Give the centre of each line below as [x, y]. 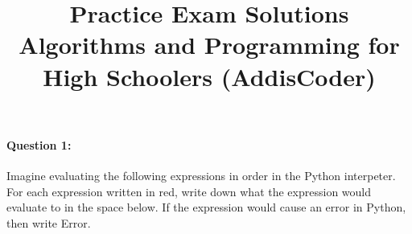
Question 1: [39, 144]
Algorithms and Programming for [209, 45]
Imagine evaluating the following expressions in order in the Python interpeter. [201, 175]
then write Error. [49, 222]
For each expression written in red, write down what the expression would [189, 191]
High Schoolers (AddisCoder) [209, 76]
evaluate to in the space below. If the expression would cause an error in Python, [206, 207]
